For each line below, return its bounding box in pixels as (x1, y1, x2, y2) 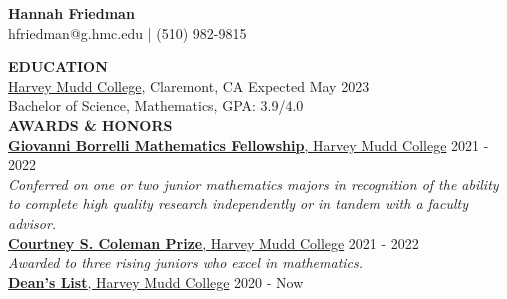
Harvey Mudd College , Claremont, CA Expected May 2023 (8, 75, 370, 96)
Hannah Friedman (8, 3, 135, 23)
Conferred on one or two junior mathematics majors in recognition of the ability (8, 173, 499, 194)
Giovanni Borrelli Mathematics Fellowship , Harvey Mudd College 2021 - (8, 134, 489, 155)
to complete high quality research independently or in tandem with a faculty (8, 193, 468, 214)
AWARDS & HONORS (8, 114, 173, 135)
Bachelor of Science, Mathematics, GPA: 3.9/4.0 (8, 95, 304, 116)
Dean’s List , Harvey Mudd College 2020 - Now (8, 271, 304, 292)
